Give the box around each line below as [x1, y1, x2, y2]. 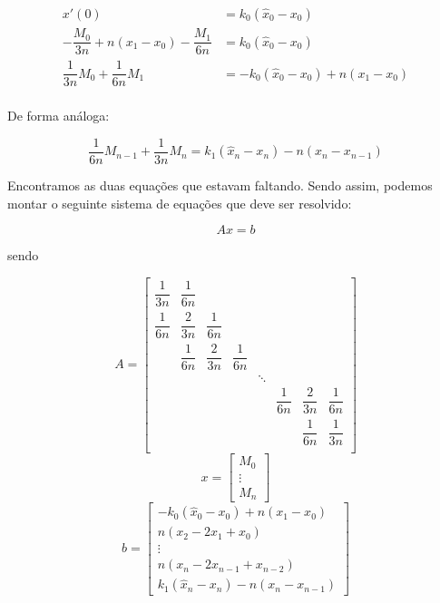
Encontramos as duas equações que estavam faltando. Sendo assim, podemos [7, 175, 433, 194]
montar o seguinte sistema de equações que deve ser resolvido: [7, 193, 352, 212]
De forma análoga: [7, 106, 110, 125]
